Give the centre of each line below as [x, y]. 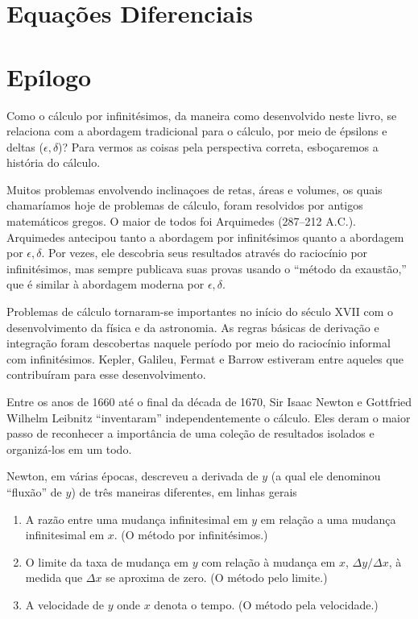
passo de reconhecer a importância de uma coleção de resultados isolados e [190, 433]
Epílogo [49, 76]
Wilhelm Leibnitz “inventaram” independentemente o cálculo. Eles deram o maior [209, 417]
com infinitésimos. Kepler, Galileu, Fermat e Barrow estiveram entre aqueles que [205, 358]
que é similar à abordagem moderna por [106, 284]
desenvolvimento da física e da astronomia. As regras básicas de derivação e [193, 327]
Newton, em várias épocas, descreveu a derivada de [132, 476]
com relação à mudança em [269, 561]
